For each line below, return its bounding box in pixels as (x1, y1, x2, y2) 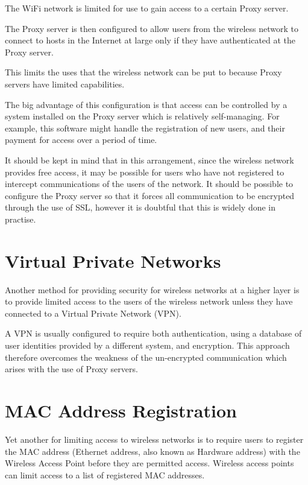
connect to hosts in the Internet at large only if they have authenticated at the (5, 34, 296, 46)
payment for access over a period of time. (5, 133, 157, 146)
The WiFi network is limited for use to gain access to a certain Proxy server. (5, 2, 289, 14)
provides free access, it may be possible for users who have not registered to (5, 165, 284, 178)
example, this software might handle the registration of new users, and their (5, 121, 285, 134)
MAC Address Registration (5, 398, 237, 422)
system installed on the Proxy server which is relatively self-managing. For (5, 110, 280, 122)
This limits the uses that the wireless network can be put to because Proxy (5, 66, 282, 78)
